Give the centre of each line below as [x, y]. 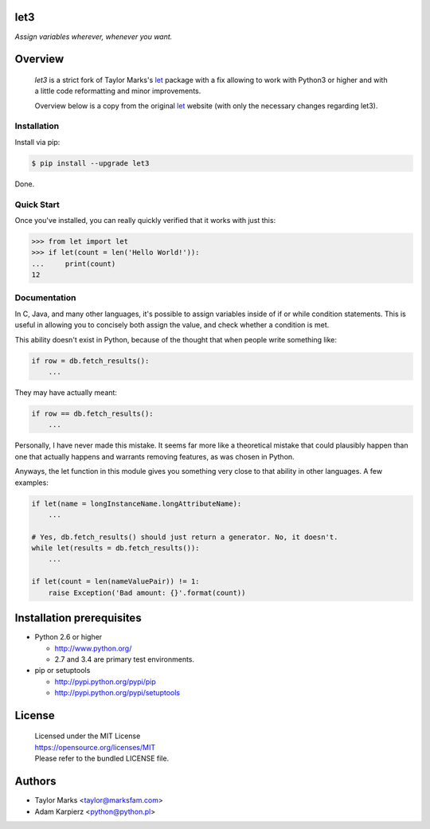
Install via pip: [37, 142]
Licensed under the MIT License [88, 736]
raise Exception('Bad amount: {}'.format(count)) [147, 592]
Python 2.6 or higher [68, 637]
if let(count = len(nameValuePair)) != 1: [115, 582]
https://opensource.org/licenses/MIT [95, 747]
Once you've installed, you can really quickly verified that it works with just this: [145, 220]
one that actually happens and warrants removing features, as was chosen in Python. [154, 456]
